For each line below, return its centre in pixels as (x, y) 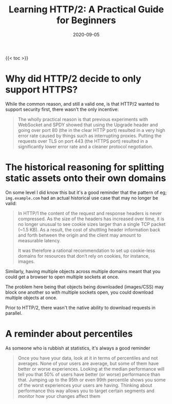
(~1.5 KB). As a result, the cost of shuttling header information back (89, 229)
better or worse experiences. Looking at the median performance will (91, 369)
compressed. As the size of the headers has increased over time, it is (91, 219)
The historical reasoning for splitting (85, 167)
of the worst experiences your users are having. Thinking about (85, 385)
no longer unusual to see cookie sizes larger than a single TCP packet (92, 224)
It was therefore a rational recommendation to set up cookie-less (87, 251)
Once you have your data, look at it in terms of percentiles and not (88, 358)
